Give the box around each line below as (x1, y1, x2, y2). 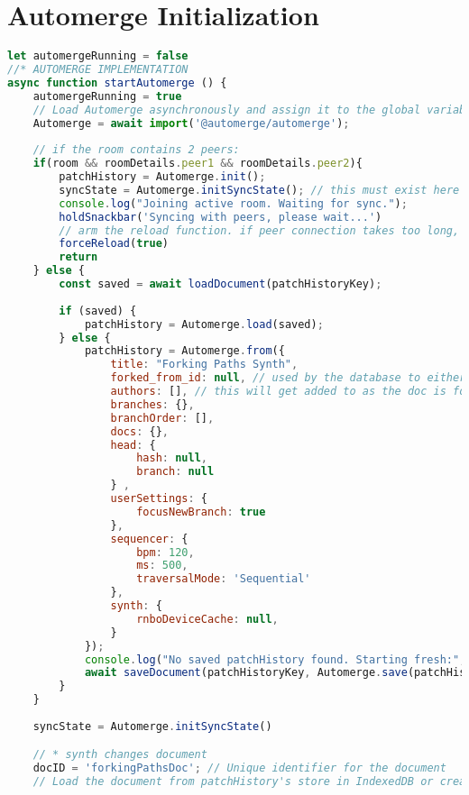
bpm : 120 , (136, 545, 195, 559)
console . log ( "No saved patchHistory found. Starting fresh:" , (84, 653, 466, 666)
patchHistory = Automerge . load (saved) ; (84, 317, 324, 331)
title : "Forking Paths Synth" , (110, 358, 299, 371)
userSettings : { (110, 492, 207, 505)
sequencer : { (110, 532, 189, 545)
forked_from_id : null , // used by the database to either (110, 371, 466, 385)
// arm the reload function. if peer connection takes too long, (59, 224, 460, 237)
